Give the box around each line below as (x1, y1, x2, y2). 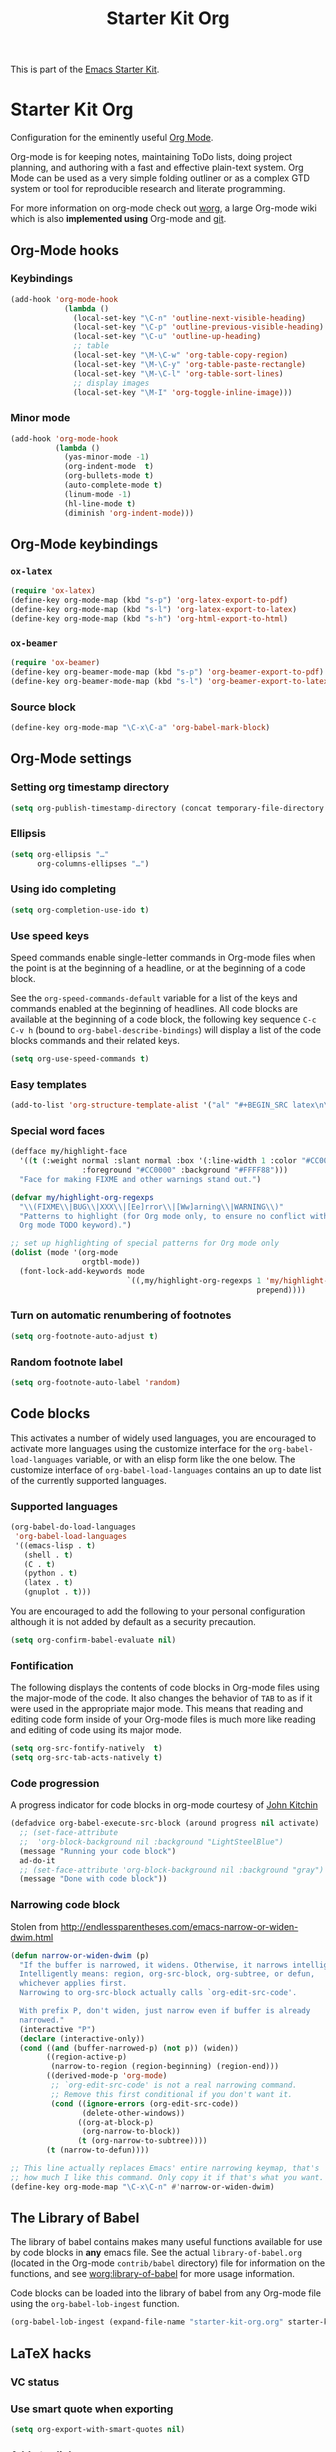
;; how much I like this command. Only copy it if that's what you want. (10, 2172, 325, 2182)
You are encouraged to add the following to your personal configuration (10, 1605, 306, 1617)
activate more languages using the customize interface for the (10, 1442, 267, 1454)
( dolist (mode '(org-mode (10, 1248, 118, 1258)
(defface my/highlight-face (10, 1147, 128, 1157)
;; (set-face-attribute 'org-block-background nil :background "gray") (19, 1865, 325, 1875)
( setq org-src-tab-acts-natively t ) (10, 1753, 163, 1763)
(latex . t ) (23, 1578, 74, 1588)
